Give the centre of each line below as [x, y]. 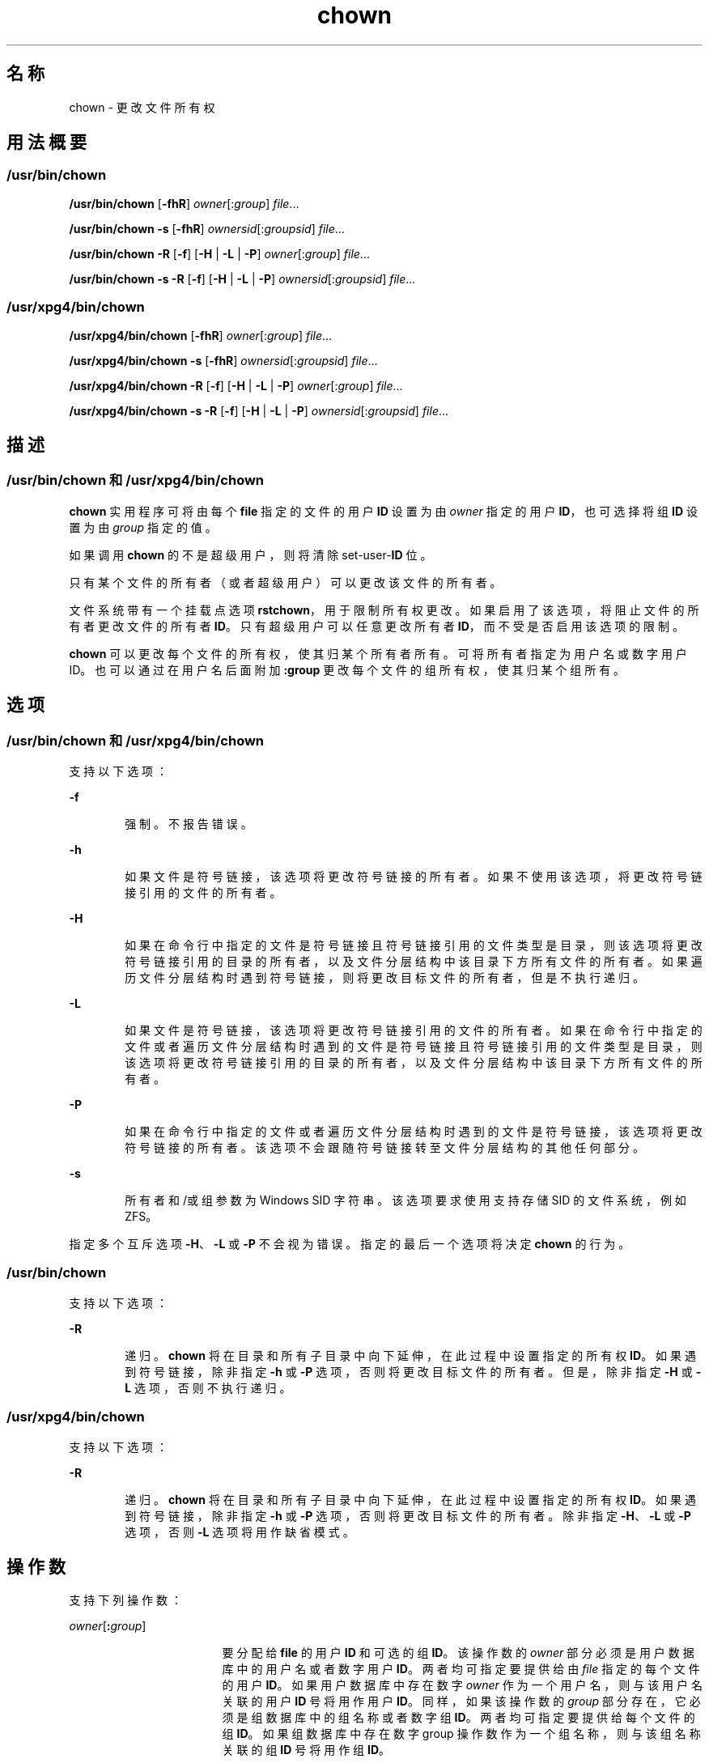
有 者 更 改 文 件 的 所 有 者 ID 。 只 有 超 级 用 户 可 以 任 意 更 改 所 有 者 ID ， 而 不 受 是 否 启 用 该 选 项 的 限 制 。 [376, 626]
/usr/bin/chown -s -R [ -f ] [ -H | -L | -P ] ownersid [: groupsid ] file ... [242, 278]
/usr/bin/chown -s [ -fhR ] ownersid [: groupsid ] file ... [207, 228]
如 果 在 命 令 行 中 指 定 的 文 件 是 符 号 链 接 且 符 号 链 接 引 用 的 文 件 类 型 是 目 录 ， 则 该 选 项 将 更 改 [414, 945]
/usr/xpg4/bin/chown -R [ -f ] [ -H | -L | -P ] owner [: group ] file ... [236, 385]
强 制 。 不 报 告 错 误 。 [189, 824]
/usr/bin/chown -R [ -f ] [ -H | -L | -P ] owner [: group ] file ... [219, 253]
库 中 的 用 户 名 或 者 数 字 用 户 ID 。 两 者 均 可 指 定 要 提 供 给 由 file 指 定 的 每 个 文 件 [461, 1669]
